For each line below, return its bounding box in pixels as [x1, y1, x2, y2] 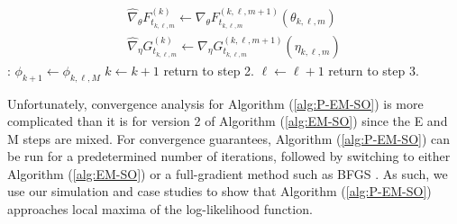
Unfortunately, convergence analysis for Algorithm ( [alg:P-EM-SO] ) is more [7, 94, 424, 112]
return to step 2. [163, 60, 254, 79]
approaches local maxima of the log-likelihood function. [7, 200, 313, 219]
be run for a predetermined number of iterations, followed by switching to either [7, 147, 451, 166]
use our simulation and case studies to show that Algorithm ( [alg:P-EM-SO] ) [7, 182, 432, 201]
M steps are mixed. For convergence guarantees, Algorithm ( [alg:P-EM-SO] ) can [7, 129, 451, 148]
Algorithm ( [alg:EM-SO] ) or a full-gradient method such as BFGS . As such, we [7, 164, 448, 183]
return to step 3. [328, 60, 419, 79]
